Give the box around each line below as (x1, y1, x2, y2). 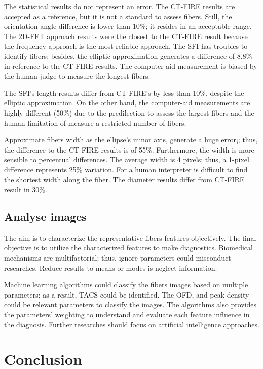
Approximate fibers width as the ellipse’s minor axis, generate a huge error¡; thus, (4, 134, 258, 145)
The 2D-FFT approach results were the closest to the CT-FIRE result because (4, 30, 248, 41)
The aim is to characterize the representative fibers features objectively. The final (4, 232, 256, 243)
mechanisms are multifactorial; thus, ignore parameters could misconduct (4, 252, 231, 263)
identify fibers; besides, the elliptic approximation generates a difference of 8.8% (4, 50, 252, 61)
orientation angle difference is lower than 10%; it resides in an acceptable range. (4, 21, 252, 31)
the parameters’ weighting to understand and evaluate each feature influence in (4, 309, 250, 320)
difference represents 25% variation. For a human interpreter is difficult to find (4, 164, 248, 174)
